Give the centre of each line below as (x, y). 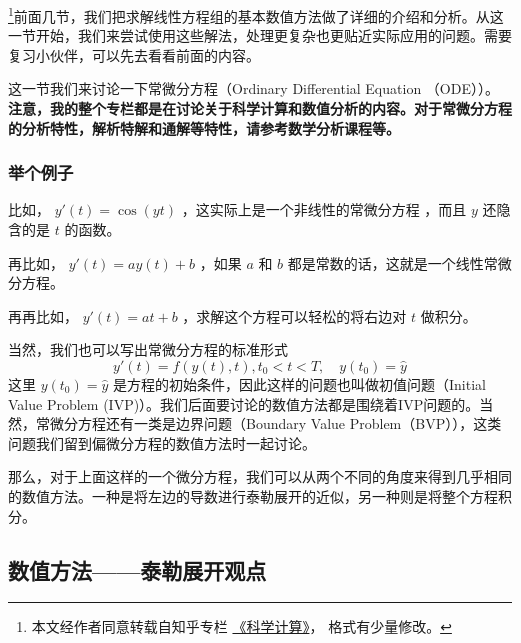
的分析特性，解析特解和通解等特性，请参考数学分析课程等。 (204, 127)
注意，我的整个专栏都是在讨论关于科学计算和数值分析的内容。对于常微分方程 (260, 108)
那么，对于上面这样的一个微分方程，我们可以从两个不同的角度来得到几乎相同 (260, 476)
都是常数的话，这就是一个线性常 (392, 262)
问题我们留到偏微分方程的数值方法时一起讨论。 (162, 442)
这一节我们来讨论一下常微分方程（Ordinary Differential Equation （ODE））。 (253, 88)
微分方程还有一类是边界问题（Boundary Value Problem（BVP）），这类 (275, 423)
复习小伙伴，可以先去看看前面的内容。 (134, 54)
